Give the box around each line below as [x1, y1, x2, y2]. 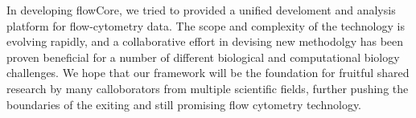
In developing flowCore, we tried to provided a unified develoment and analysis [6, 2, 396, 18]
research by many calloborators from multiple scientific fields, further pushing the [6, 79, 409, 96]
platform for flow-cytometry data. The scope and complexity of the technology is [6, 17, 405, 34]
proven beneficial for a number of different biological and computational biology [6, 48, 400, 65]
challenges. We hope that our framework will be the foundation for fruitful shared [6, 64, 410, 81]
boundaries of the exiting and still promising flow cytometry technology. [6, 96, 361, 112]
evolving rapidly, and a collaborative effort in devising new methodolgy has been [6, 33, 404, 50]
